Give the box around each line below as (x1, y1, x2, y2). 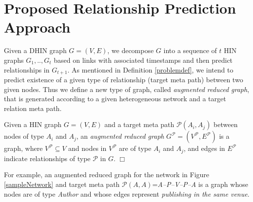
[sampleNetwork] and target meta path (4, 179, 120, 189)
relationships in (4, 64, 50, 74)
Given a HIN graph (4, 119, 61, 129)
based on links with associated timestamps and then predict (54, 55, 233, 65)
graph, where (4, 143, 43, 153)
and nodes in (68, 143, 107, 153)
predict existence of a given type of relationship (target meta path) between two (4, 74, 243, 84)
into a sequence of (163, 45, 217, 55)
